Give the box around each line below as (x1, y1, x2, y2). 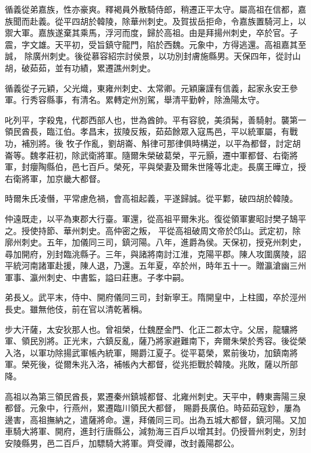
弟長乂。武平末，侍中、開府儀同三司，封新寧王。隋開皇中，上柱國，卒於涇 (5, 291, 298, 303)
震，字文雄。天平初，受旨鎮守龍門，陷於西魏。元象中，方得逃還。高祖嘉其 (5, 38, 298, 50)
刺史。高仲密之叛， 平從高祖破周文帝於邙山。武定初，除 (80, 224, 301, 236)
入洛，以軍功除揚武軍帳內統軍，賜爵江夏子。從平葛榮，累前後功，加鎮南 (5, 346, 289, 358)
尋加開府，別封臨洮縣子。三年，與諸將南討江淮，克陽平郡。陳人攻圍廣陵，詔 (5, 247, 306, 260)
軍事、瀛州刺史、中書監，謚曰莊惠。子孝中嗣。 (5, 270, 189, 283)
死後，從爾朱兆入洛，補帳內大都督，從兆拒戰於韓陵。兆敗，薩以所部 (29, 358, 298, 370)
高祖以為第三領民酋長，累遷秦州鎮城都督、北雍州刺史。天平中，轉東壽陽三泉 (5, 390, 306, 402)
